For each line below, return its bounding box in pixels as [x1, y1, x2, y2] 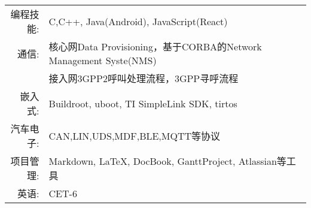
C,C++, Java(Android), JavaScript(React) [48, 14, 228, 28]
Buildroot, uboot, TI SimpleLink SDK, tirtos [48, 96, 237, 110]
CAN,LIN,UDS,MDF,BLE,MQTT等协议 [48, 129, 221, 143]
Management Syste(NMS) [48, 53, 157, 67]
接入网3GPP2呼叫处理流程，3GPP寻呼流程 [48, 71, 239, 85]
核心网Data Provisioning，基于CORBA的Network [48, 40, 262, 53]
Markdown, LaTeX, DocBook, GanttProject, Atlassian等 [48, 154, 286, 168]
